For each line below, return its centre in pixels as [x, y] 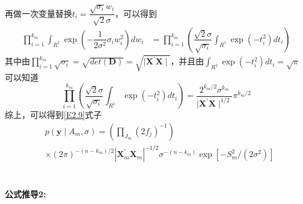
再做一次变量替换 [38, 13]
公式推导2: [26, 193]
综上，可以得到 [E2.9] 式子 [54, 115]
